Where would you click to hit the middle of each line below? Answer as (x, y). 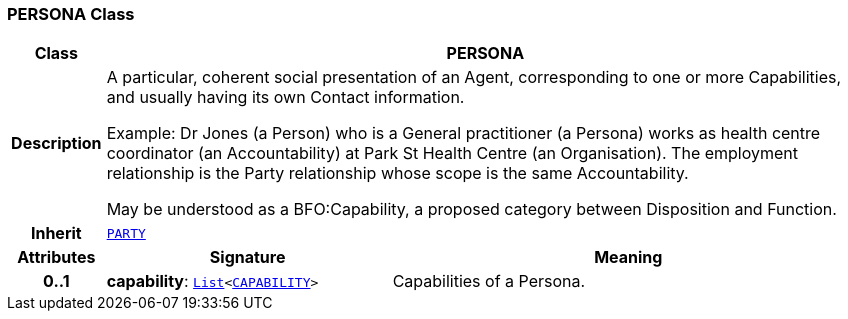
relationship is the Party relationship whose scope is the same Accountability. (397, 173)
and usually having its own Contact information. (285, 97)
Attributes (56, 257)
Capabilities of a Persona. (489, 281)
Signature (247, 257)
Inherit (56, 233)
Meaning (628, 257)
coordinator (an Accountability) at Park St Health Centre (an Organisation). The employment (452, 153)
